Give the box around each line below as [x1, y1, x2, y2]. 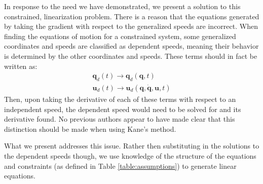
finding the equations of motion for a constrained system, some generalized [4, 30, 236, 41]
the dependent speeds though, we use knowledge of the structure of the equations [4, 150, 256, 161]
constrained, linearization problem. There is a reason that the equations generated [4, 11, 259, 21]
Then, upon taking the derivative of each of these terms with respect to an [4, 94, 236, 104]
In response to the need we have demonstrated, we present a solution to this [4, 1, 241, 11]
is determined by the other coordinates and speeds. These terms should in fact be [4, 50, 257, 61]
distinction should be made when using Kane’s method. [4, 123, 176, 134]
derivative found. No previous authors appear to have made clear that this [4, 114, 235, 124]
